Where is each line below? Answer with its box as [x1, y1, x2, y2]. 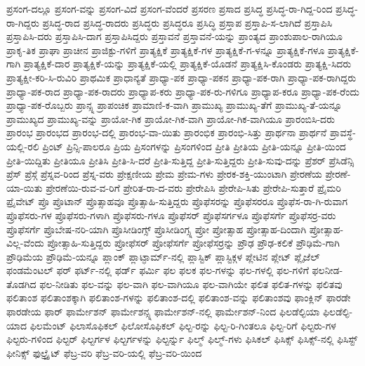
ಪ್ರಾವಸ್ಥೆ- [329, 125, 356, 140]
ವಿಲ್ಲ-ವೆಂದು [6, 235, 44, 250]
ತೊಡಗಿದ [6, 276, 36, 291]
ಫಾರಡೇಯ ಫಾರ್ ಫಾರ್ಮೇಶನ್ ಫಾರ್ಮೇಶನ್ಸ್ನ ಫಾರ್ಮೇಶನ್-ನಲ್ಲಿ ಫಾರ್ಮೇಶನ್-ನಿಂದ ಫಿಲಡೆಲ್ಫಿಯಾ [6, 304, 320, 319]
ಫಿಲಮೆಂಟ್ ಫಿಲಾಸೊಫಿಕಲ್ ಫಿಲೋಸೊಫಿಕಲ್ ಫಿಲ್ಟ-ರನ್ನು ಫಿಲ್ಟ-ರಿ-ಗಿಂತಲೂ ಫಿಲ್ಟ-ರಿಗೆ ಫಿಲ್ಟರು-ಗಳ [29, 318, 336, 332]
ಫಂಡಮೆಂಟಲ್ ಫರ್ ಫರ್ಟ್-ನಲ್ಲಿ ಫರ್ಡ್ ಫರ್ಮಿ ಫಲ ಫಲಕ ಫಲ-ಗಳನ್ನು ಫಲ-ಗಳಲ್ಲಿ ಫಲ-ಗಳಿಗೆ [6, 263, 309, 277]
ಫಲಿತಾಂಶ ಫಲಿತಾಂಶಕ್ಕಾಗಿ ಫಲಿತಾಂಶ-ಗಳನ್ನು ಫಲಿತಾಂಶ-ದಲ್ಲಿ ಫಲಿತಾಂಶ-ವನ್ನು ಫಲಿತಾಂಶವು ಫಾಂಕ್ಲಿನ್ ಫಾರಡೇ [6, 290, 351, 305]
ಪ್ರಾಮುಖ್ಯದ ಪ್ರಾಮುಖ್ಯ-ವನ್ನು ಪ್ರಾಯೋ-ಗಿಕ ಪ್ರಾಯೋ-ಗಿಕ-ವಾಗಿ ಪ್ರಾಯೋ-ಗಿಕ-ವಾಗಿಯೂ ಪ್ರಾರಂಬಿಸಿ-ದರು [6, 111, 336, 126]
